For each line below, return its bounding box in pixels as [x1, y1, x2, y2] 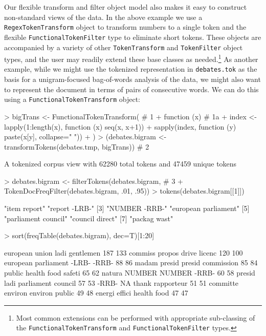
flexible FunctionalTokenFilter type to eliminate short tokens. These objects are [4, 31, 261, 42]
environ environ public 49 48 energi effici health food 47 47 [4, 287, 188, 298]
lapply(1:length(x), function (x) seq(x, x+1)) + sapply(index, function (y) [4, 121, 236, 132]
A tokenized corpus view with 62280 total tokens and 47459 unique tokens [4, 158, 237, 169]
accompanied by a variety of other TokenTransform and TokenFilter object [4, 41, 243, 52]
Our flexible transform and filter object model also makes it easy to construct [4, 2, 247, 12]
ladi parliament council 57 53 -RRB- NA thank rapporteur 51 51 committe [4, 277, 239, 288]
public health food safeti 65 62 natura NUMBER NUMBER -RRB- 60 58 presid [4, 267, 255, 278]
